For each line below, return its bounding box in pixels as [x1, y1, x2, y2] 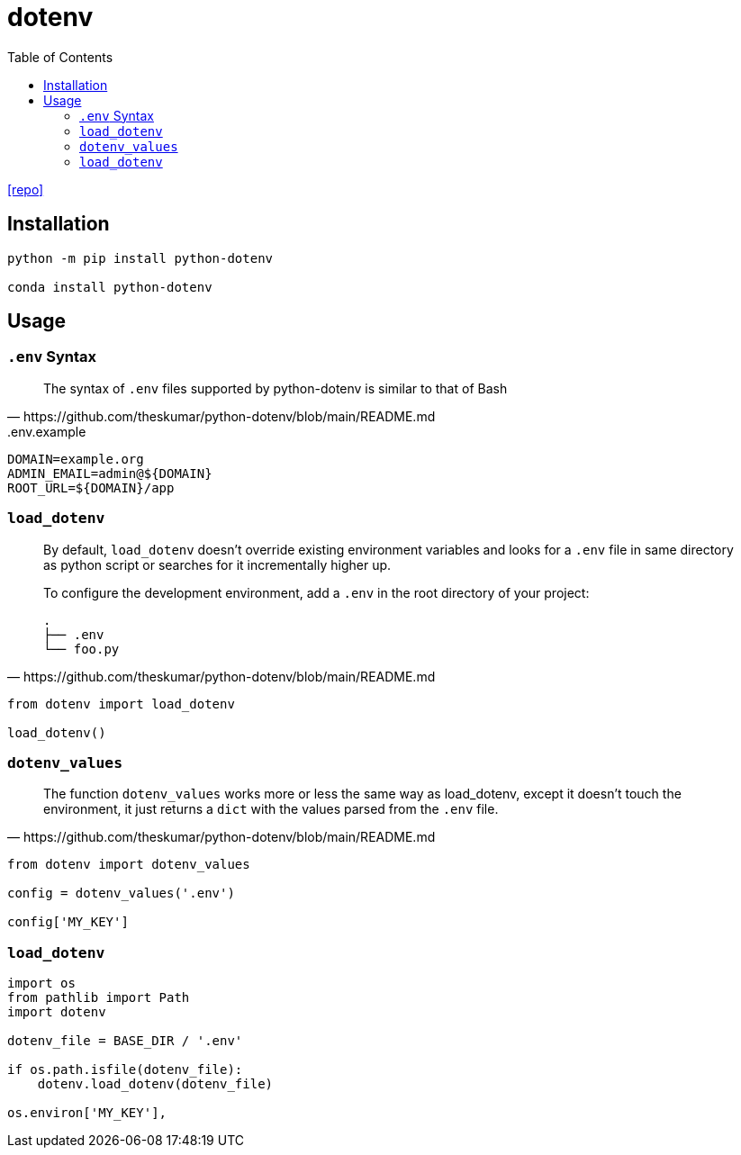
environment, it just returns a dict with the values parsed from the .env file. [43, 801, 499, 817]
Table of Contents [7, 49, 113, 65]
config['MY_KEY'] [7, 915, 129, 930]
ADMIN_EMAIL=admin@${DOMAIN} [7, 465, 212, 481]
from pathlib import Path [7, 990, 190, 1006]
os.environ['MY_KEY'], [7, 1105, 167, 1121]
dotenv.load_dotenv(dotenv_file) [37, 1077, 274, 1092]
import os [7, 976, 76, 991]
